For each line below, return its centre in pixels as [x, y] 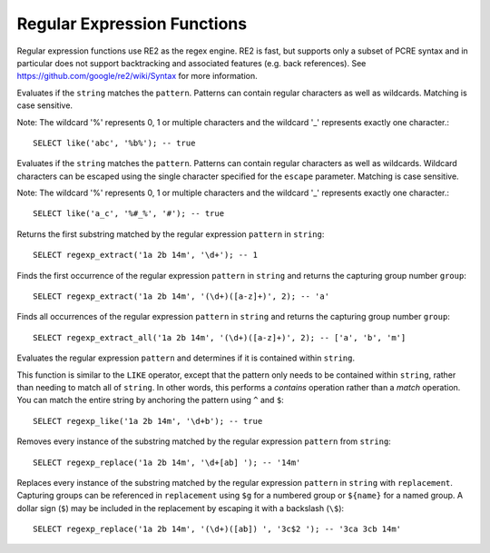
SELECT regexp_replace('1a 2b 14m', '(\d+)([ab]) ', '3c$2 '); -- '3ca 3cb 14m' [217, 529]
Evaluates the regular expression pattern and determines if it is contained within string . [186, 358]
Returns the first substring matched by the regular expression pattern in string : [171, 234]
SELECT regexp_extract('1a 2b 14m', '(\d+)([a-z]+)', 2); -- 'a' [181, 296]
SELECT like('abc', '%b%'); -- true [114, 143]
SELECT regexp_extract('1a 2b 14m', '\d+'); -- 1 [146, 255]
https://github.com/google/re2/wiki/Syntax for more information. [137, 76]
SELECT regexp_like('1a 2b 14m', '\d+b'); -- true [148, 421]
